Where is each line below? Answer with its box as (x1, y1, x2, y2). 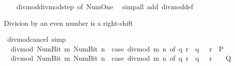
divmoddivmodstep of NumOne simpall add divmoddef (16, 1, 193, 11)
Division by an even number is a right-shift (4, 17, 133, 28)
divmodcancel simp (7, 34, 66, 44)
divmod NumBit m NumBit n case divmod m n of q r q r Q (10, 53, 231, 63)
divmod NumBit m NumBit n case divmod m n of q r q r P (10, 43, 224, 53)
